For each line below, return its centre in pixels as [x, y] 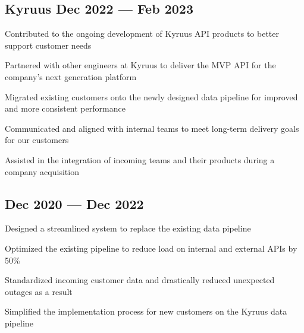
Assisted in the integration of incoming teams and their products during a [140, 159]
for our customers [37, 140]
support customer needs [48, 45]
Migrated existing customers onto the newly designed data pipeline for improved [151, 96]
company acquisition [42, 171]
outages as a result [39, 291]
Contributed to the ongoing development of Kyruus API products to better [142, 34]
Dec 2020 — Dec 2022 [74, 203]
